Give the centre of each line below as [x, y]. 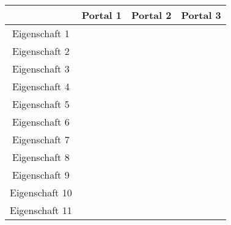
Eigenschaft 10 [41, 192]
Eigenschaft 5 [41, 104]
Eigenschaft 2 [41, 51]
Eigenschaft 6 [41, 122]
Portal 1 [102, 15]
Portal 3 [201, 15]
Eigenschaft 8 [41, 157]
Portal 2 [152, 15]
